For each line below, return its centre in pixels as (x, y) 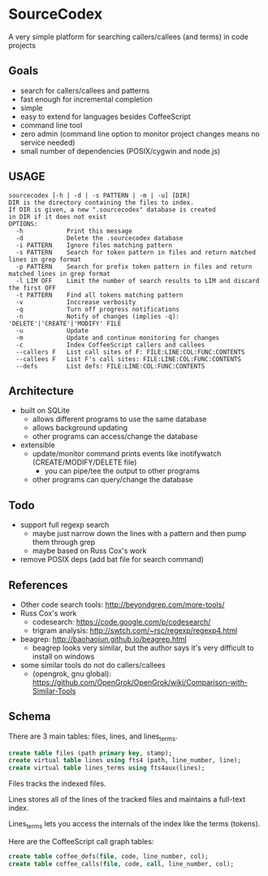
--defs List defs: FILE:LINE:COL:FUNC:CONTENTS (110, 366)
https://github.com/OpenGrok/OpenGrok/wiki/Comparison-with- (140, 682)
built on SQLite (45, 411)
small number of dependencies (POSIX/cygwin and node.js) (120, 150)
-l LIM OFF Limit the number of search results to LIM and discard (138, 281)
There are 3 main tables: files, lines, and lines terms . (93, 737)
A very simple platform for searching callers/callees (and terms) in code (129, 37)
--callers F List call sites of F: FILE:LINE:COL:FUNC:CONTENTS (130, 352)
